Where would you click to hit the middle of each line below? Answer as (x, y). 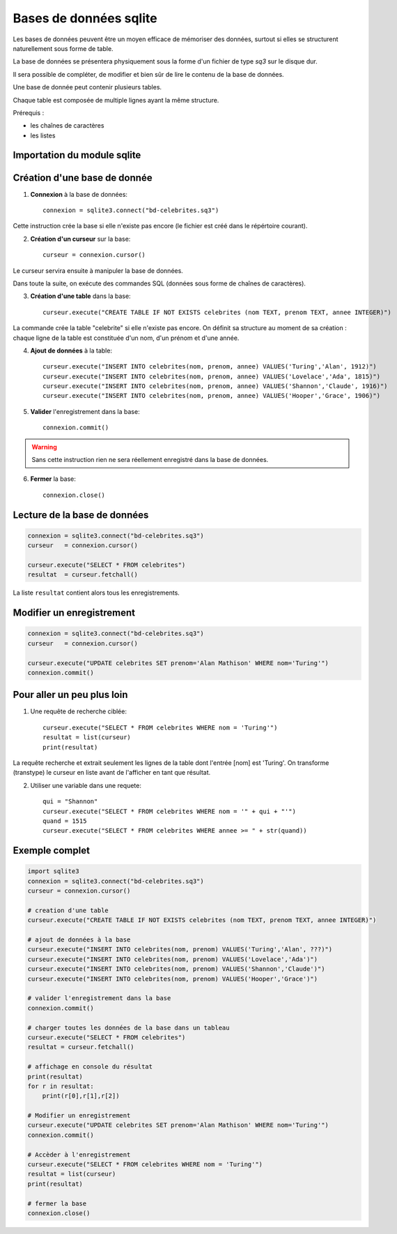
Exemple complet (52, 850)
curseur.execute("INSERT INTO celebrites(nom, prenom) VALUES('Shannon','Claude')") (176, 969)
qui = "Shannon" (70, 802)
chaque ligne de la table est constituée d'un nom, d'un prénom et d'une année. (126, 338)
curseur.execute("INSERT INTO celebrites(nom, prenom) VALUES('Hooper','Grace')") (173, 979)
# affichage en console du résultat (90, 1067)
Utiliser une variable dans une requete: (86, 785)
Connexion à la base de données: (79, 194)
